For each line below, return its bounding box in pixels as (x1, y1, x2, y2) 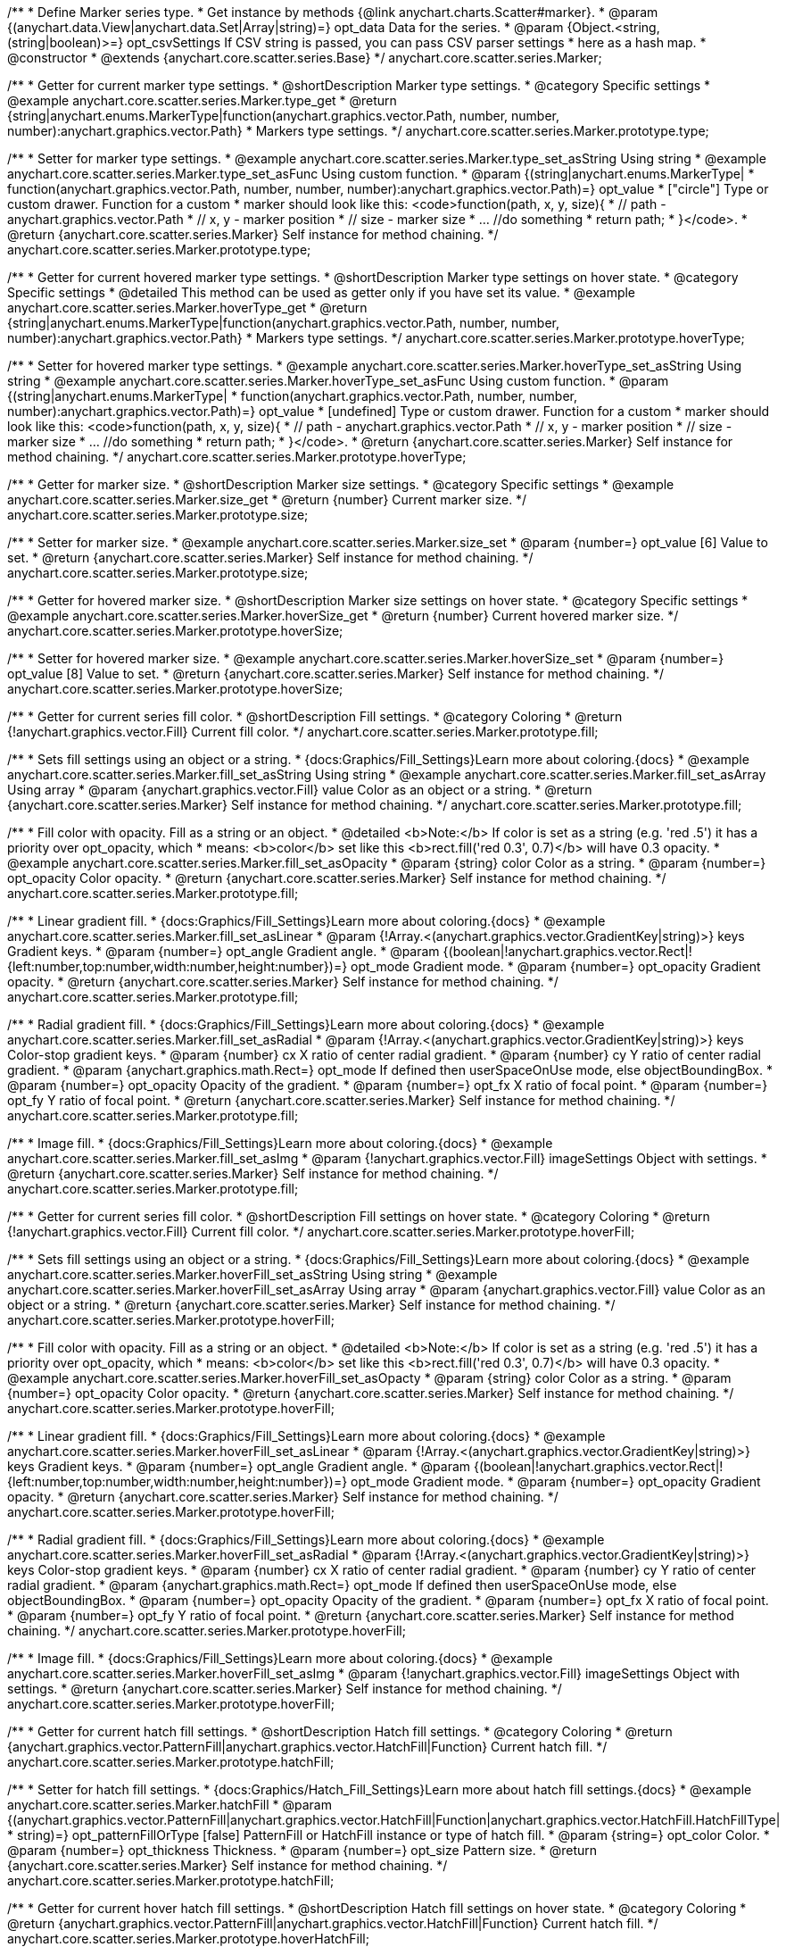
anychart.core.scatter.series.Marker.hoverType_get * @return (7, 300, 368, 315)
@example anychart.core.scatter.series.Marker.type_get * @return (7, 93, 397, 108)
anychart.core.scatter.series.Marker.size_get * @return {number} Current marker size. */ (7, 492, 527, 507)
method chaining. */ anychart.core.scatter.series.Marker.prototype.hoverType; (7, 449, 467, 464)
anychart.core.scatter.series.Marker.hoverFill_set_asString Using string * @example (7, 1267, 498, 1282)
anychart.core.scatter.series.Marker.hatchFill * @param (7, 1797, 332, 1812)
